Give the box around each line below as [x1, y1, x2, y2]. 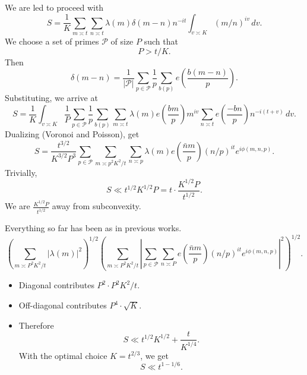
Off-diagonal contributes [18, 299, 107, 311]
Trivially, [5, 166, 37, 178]
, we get [140, 349, 169, 361]
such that [144, 34, 178, 47]
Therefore [18, 319, 54, 331]
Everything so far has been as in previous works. [5, 222, 182, 234]
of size [110, 34, 134, 47]
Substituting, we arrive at [5, 92, 98, 104]
